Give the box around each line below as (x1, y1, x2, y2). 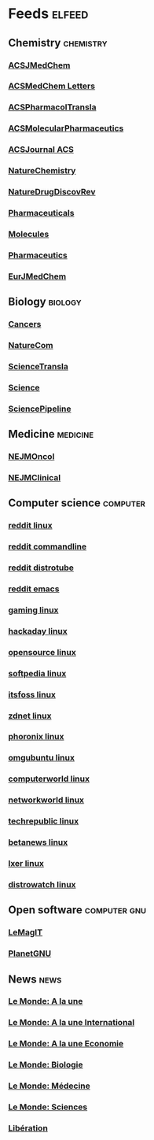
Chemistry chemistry (8, 36, 108, 50)
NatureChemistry (8, 165, 76, 176)
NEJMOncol (8, 451, 55, 462)
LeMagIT (8, 927, 43, 938)
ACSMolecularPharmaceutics (8, 123, 124, 134)
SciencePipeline (8, 403, 71, 414)
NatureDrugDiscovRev (8, 187, 96, 198)
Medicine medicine (8, 427, 94, 441)
